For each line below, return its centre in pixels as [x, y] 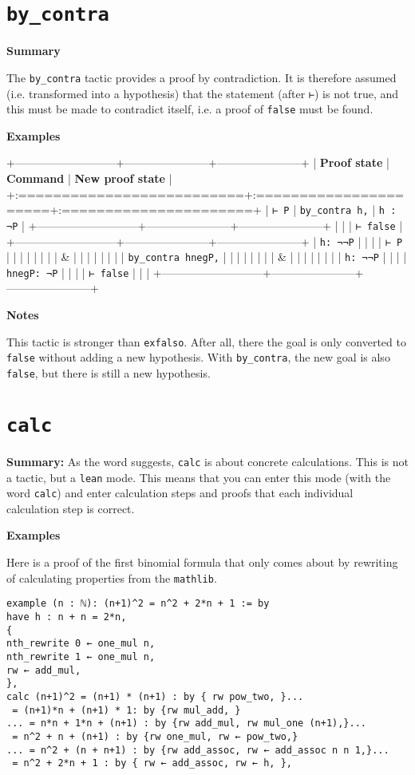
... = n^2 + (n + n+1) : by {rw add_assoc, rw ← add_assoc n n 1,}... [198, 750]
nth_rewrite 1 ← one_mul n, [81, 656]
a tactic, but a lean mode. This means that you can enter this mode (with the [199, 477]
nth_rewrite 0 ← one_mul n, [81, 644]
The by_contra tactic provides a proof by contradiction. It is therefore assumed [202, 77]
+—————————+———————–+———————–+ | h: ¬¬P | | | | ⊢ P [205, 241]
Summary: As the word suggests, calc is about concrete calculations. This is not [207, 461]
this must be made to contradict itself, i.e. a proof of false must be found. [190, 109]
